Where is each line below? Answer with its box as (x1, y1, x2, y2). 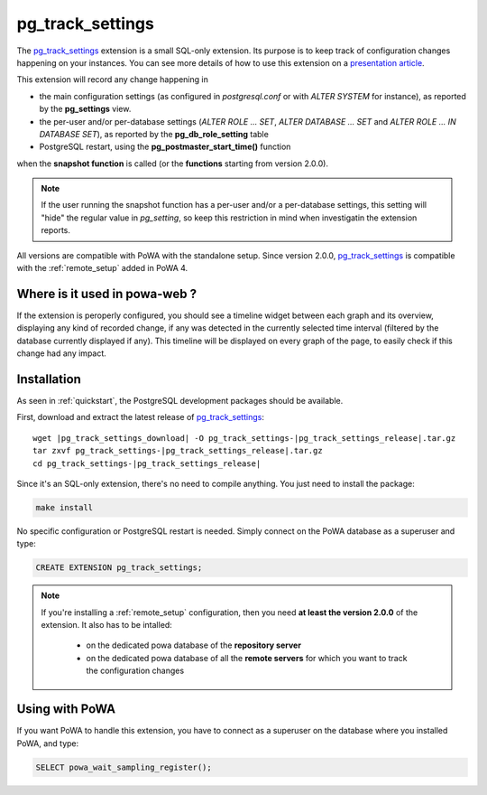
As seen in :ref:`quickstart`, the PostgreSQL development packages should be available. (16, 396, 344, 406)
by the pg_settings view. (39, 104, 132, 115)
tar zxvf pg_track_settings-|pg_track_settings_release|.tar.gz (32, 445, 324, 456)
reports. (41, 225, 71, 236)
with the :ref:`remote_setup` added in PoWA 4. (16, 263, 188, 274)
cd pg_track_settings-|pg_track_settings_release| (32, 458, 262, 469)
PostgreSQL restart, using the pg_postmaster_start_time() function (39, 141, 291, 153)
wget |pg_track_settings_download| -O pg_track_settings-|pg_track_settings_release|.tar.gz (32, 433, 456, 443)
